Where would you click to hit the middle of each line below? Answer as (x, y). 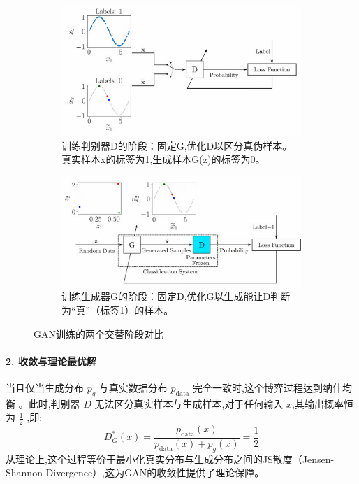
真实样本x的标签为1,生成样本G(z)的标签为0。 (163, 159)
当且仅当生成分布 (45, 387)
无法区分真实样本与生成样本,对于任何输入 (189, 403)
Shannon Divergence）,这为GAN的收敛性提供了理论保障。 (135, 472)
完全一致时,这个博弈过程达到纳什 (268, 387)
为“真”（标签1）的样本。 (118, 309)
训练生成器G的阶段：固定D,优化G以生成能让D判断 (176, 296)
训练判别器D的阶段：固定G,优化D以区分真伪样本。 (177, 145)
